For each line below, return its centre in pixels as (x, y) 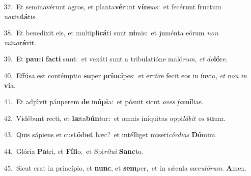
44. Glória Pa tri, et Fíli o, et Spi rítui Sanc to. (74, 151)
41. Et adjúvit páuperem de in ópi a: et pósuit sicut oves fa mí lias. (104, 102)
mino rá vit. (20, 42)
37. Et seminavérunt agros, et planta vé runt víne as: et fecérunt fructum (113, 6)
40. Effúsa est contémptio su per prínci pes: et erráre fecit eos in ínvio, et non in (125, 75)
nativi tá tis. (21, 16)
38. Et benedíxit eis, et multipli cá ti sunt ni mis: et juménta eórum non (111, 33)
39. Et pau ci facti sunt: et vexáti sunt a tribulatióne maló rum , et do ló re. (116, 59)
